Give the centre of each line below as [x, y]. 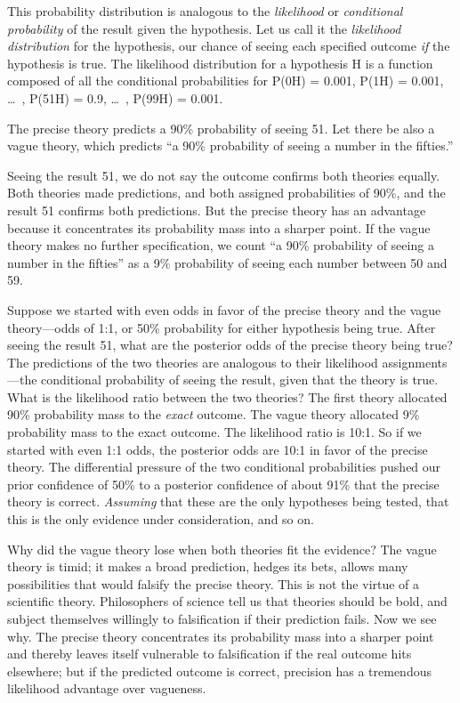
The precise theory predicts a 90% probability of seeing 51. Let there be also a [221, 128]
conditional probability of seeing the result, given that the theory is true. [240, 380]
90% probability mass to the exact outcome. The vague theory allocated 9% [214, 414]
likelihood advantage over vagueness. [107, 688]
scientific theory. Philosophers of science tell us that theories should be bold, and [227, 601]
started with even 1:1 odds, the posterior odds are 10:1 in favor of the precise [218, 449]
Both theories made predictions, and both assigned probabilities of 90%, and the [226, 193]
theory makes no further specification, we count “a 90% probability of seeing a [221, 245]
